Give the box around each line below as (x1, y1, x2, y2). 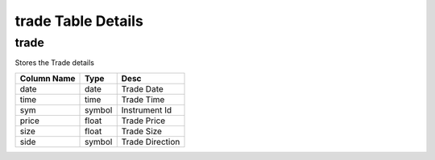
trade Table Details (14, 12, 144, 30)
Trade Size (121, 125, 163, 137)
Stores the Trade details (14, 58, 94, 68)
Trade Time (121, 93, 165, 105)
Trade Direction (121, 136, 180, 147)
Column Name (19, 72, 76, 84)
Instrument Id (121, 105, 172, 116)
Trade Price (121, 115, 166, 126)
